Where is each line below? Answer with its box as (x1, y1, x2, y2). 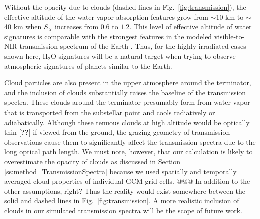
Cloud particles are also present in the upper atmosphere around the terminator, (4, 77, 251, 88)
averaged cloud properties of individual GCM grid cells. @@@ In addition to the (4, 176, 250, 186)
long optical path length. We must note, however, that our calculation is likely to (4, 146, 253, 157)
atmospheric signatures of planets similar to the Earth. (4, 60, 172, 71)
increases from (55, 21, 99, 32)
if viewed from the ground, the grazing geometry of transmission (33, 127, 230, 137)
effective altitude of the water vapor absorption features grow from (4, 11, 208, 22)
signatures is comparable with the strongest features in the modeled (4, 31, 212, 41)
